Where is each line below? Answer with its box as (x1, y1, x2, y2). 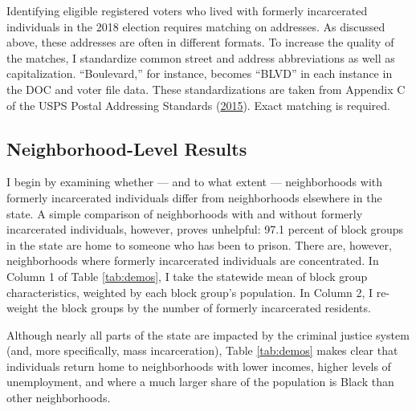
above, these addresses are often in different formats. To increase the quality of (6, 34, 394, 51)
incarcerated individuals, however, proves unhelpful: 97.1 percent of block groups (6, 221, 404, 238)
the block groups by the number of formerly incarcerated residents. (42, 299, 371, 316)
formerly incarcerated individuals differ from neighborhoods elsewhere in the (6, 189, 382, 205)
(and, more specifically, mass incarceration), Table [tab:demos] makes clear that (6, 342, 398, 359)
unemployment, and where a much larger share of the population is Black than (6, 373, 394, 390)
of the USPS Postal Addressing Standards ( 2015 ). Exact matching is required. (6, 96, 390, 113)
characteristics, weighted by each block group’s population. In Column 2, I (6, 283, 373, 300)
